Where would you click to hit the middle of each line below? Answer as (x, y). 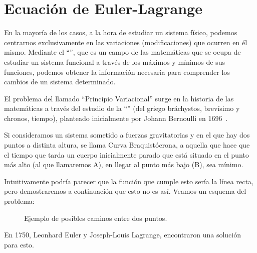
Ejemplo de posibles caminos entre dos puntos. (96, 218)
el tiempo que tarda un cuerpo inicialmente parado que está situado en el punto (126, 154)
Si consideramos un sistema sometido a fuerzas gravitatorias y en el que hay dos (127, 135)
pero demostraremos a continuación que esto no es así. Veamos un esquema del (125, 191)
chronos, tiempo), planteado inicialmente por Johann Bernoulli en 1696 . (116, 118)
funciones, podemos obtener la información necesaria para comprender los (117, 72)
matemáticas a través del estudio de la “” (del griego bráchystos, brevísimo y (122, 108)
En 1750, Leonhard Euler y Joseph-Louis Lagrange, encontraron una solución (122, 235)
